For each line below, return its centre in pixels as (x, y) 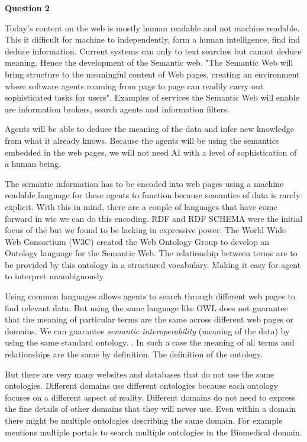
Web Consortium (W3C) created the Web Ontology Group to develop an (137, 241)
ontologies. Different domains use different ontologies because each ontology (142, 385)
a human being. (33, 164)
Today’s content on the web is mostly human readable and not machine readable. (152, 28)
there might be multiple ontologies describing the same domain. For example (144, 420)
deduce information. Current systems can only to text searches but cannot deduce (153, 51)
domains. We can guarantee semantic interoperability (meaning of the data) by (147, 330)
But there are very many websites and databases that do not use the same (140, 374)
